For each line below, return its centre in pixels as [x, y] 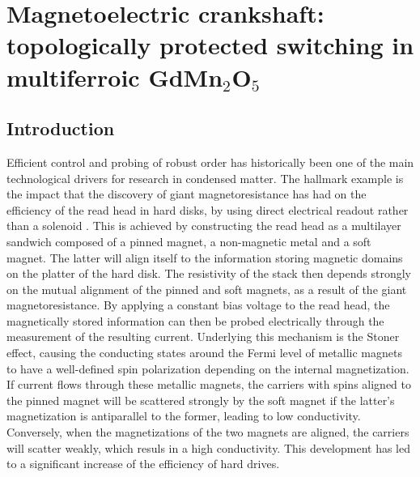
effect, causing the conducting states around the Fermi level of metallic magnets [204, 353]
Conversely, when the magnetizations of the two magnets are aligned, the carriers [208, 432]
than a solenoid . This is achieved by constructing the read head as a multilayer [204, 226]
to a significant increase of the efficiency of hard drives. [143, 464]
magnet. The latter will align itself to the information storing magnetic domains [205, 257]
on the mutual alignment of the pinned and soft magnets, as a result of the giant [207, 289]
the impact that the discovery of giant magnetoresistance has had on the [187, 194]
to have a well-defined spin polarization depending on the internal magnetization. [208, 368]
